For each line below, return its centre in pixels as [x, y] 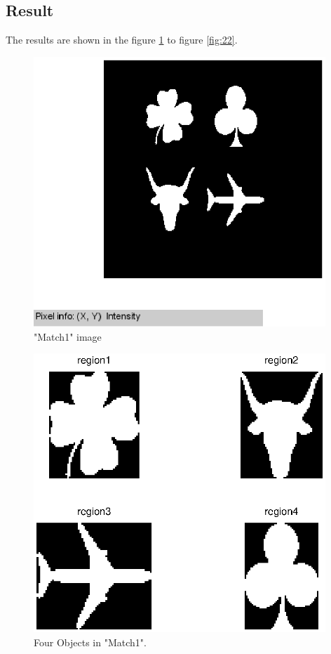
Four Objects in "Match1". [90, 642]
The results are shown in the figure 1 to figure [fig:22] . [122, 40]
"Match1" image [68, 336]
